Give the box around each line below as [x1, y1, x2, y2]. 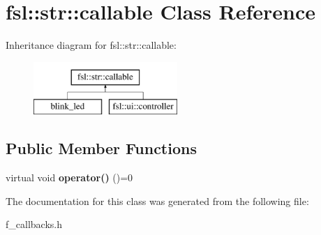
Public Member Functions [6, 137, 197, 159]
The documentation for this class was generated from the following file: [6, 193, 309, 208]
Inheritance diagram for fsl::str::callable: [6, 38, 177, 52]
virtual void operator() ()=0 [6, 170, 133, 185]
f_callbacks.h [6, 217, 62, 232]
